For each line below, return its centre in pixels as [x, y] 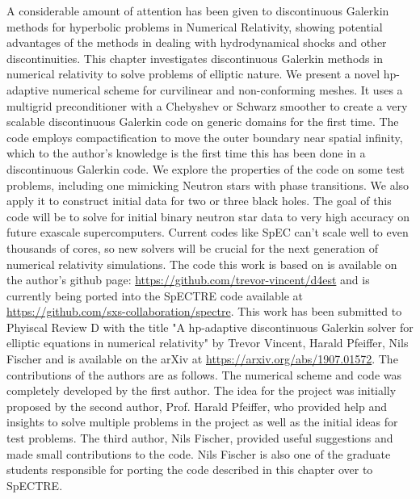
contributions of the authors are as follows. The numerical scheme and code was [204, 374]
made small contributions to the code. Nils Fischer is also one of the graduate [199, 453]
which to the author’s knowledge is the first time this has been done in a [186, 153]
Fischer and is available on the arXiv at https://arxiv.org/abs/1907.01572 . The [202, 359]
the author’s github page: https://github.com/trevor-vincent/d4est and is [188, 280]
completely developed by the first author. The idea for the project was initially [202, 390]
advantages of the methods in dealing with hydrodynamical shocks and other [197, 42]
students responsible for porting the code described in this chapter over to [190, 470]
